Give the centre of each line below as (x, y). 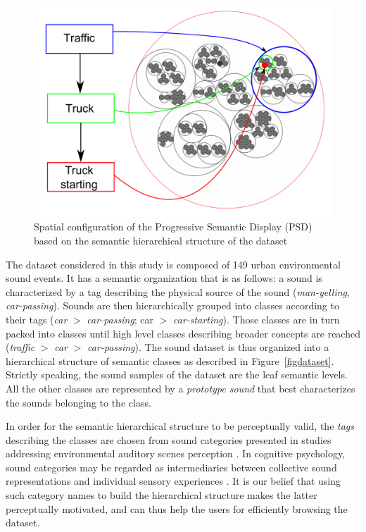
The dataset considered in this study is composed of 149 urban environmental (173, 264)
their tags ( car (37, 319)
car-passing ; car (120, 319)
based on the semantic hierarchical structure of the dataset (161, 240)
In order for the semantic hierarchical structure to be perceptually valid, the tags (180, 426)
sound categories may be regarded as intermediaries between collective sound (171, 467)
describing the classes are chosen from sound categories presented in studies (169, 439)
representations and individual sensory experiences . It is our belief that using (173, 481)
